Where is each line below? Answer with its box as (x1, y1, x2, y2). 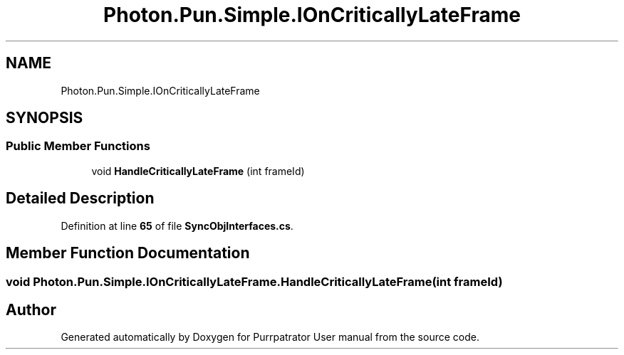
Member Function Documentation (6, 244, 250, 263)
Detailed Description (6, 189, 155, 208)
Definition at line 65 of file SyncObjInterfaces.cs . (61, 219, 293, 232)
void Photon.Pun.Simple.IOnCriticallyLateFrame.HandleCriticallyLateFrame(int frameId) (6, 274, 503, 289)
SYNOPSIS (6, 109, 83, 127)
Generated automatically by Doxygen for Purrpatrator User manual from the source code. (61, 331, 479, 344)
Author (6, 300, 56, 319)
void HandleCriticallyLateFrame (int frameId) (91, 164, 305, 177)
